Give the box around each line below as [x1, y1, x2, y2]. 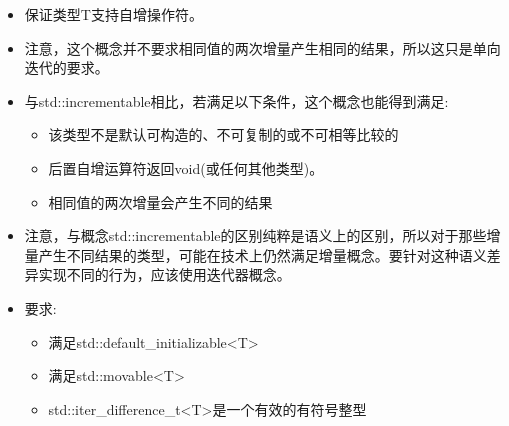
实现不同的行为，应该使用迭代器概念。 [38, 264, 291, 285]
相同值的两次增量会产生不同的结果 [48, 191, 273, 212]
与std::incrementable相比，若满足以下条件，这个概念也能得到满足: [24, 90, 449, 111]
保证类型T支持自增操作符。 [24, 4, 203, 24]
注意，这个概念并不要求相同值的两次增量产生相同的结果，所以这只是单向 [24, 37, 501, 58]
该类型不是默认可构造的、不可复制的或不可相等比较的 [48, 124, 399, 145]
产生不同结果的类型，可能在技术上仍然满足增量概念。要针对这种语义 [38, 244, 487, 265]
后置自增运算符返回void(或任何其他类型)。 [48, 157, 324, 178]
